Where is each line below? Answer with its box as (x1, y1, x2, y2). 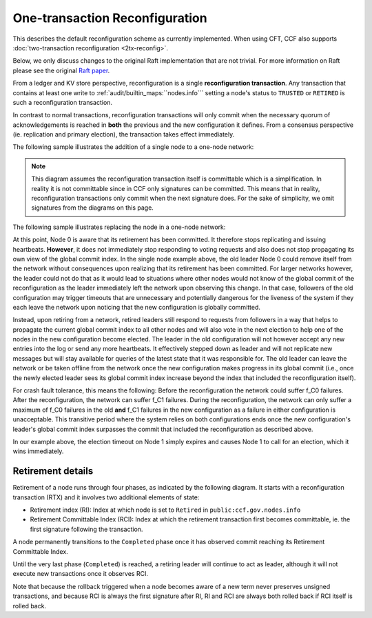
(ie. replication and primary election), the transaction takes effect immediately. (12, 130, 235, 139)
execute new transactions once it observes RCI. (12, 570, 148, 578)
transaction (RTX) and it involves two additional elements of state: (12, 493, 200, 501)
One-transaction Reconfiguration (12, 10, 207, 26)
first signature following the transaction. (30, 525, 143, 533)
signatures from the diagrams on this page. (31, 203, 154, 212)
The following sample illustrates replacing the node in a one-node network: (12, 223, 226, 231)
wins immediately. (12, 447, 64, 455)
